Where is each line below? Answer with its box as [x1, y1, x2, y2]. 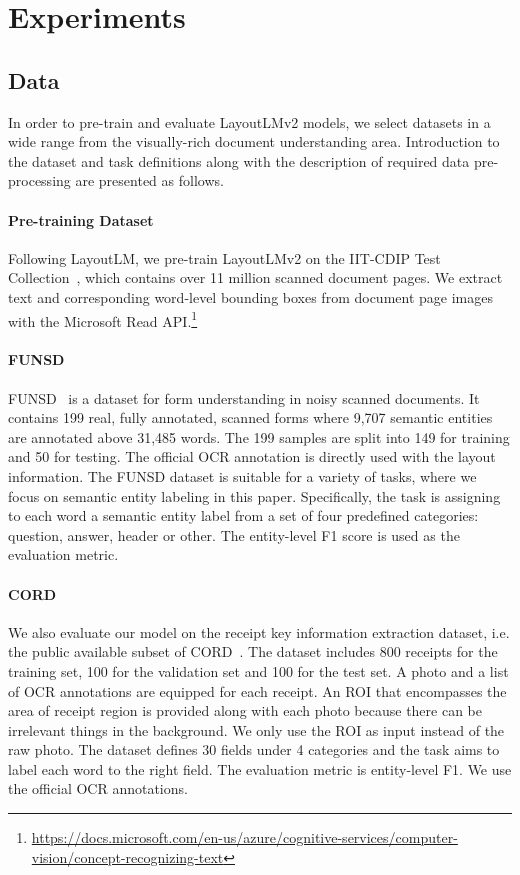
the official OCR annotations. [8, 778, 188, 799]
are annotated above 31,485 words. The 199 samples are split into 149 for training [8, 426, 510, 447]
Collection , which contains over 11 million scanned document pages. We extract [8, 267, 503, 288]
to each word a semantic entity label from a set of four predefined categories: [8, 505, 479, 526]
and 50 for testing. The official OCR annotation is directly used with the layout [8, 446, 496, 467]
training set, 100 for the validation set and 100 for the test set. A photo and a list [8, 660, 509, 681]
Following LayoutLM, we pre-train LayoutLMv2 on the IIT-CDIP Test [8, 247, 441, 268]
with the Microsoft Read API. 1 [8, 307, 198, 331]
